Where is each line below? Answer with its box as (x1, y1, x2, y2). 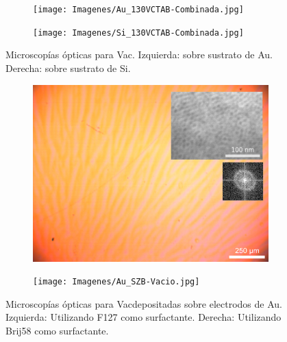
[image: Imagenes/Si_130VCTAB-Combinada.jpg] (33, 27, 244, 38)
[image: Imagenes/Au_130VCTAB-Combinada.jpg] (33, 5, 244, 14)
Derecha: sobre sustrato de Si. (5, 60, 131, 75)
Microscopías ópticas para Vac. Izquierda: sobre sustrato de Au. (5, 47, 273, 62)
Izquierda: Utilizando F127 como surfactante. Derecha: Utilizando (5, 310, 282, 324)
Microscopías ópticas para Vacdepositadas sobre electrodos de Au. (5, 296, 282, 310)
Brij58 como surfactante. (5, 323, 109, 337)
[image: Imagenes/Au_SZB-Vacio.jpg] (33, 277, 200, 287)
